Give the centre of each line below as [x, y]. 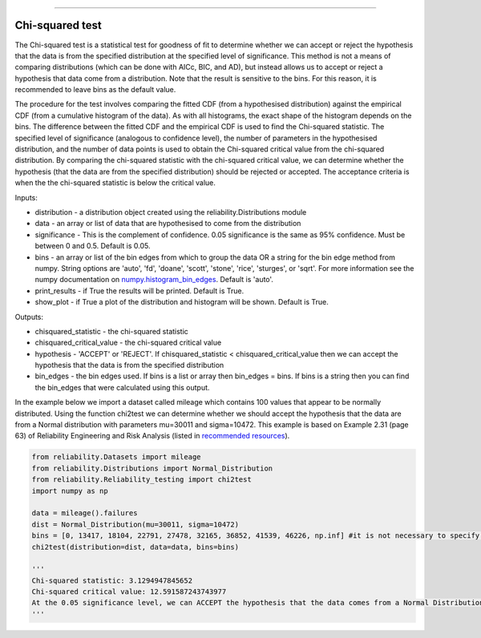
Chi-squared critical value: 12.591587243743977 [129, 592]
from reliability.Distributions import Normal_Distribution [152, 468]
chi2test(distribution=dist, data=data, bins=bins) [135, 547]
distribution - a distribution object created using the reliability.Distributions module [171, 212]
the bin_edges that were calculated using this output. [122, 387]
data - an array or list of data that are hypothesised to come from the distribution [168, 224]
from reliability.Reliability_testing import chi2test [141, 480]
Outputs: [29, 317]
